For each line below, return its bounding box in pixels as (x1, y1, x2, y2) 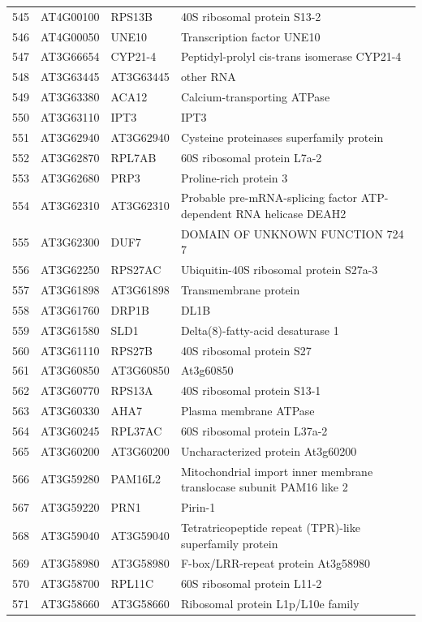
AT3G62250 (41, 261, 100, 278)
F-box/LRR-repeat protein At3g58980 (180, 555, 370, 572)
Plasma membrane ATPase (180, 402, 315, 419)
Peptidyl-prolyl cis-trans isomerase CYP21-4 (180, 48, 402, 65)
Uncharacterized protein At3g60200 (180, 442, 357, 459)
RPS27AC (110, 261, 161, 278)
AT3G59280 (41, 470, 100, 487)
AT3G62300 (41, 233, 100, 250)
